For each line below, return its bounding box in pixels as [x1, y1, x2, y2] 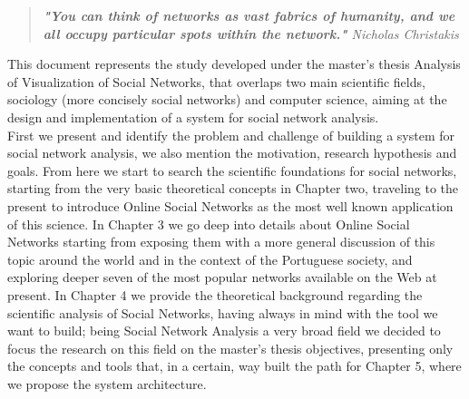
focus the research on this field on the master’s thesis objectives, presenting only [7, 338, 454, 357]
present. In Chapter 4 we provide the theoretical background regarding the [7, 285, 423, 304]
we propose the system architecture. [7, 374, 207, 393]
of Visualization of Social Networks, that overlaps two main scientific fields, [7, 72, 425, 91]
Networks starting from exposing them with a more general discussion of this [7, 232, 435, 251]
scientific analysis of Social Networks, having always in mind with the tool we [7, 303, 438, 322]
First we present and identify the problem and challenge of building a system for [7, 125, 455, 144]
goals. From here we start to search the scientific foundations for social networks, [7, 161, 457, 180]
